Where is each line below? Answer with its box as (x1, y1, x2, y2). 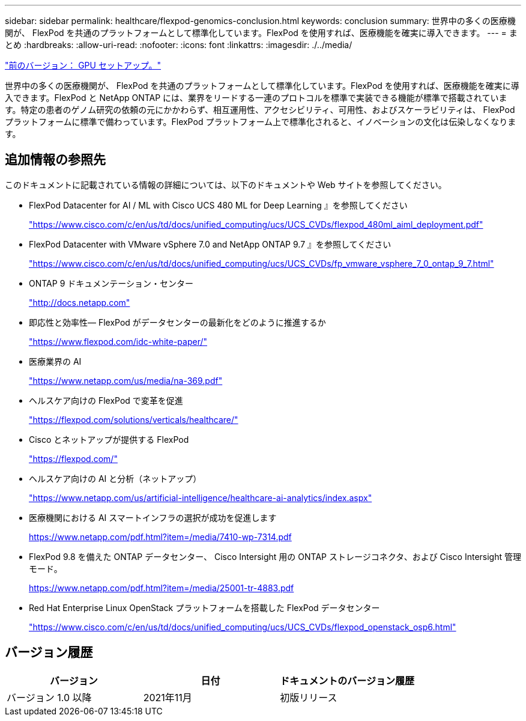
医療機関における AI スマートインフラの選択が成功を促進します (29, 512, 277, 523)
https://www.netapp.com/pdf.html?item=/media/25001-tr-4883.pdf (29, 582, 294, 593)
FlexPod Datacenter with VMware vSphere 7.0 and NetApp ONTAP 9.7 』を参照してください (29, 239, 391, 249)
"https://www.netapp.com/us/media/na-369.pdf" (29, 375, 223, 386)
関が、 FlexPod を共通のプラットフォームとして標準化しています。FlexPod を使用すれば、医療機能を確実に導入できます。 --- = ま (5, 28, 518, 38)
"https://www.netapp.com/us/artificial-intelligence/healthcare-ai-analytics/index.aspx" (29, 492, 372, 503)
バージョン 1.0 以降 (7, 691, 92, 704)
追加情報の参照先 (5, 152, 106, 168)
